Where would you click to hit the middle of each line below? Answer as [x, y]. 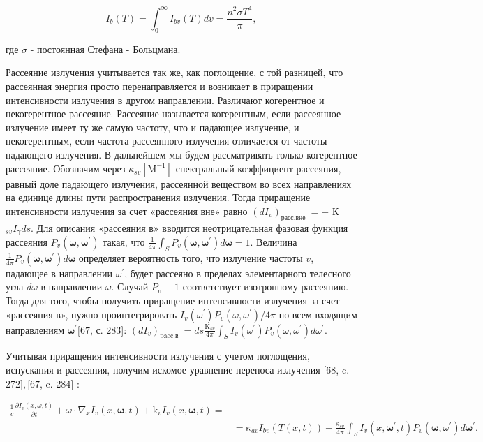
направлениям [35, 329]
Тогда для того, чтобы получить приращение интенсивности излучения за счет [173, 300]
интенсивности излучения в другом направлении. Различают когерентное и [165, 100]
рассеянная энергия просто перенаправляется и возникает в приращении [159, 86]
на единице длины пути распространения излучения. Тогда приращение [158, 197]
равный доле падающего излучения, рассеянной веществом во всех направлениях [179, 183]
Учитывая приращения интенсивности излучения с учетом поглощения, [158, 356]
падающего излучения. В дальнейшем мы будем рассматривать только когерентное [181, 154]
